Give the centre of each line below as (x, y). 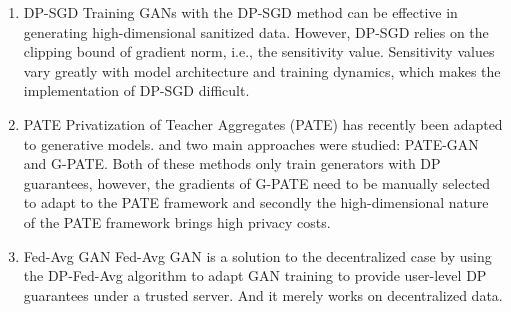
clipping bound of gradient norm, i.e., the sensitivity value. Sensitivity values (259, 51)
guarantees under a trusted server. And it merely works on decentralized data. (263, 294)
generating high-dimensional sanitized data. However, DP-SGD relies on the (256, 31)
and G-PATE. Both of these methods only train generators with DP (232, 163)
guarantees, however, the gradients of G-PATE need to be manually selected (257, 182)
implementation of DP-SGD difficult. (136, 90)
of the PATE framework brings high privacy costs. (177, 221)
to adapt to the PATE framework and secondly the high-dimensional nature (256, 202)
